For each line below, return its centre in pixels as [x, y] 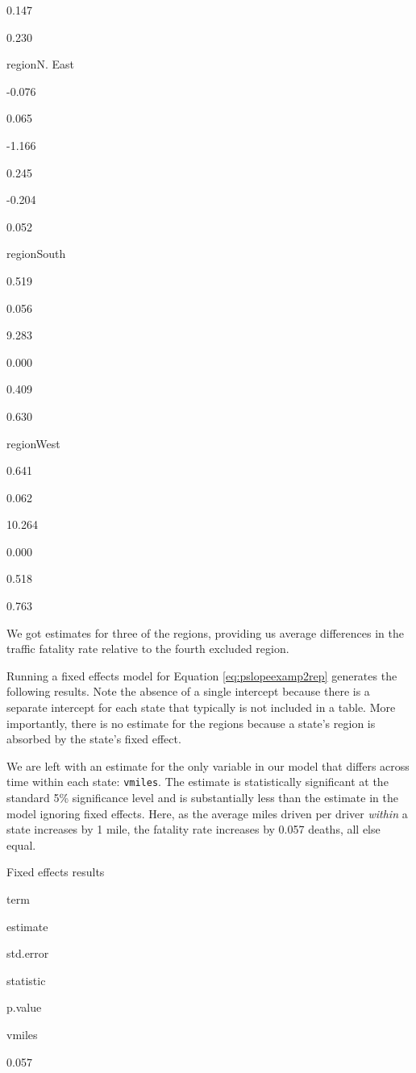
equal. [21, 844]
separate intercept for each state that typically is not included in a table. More [201, 707]
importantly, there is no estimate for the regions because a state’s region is [191, 723]
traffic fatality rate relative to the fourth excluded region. [148, 649]
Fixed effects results [56, 872]
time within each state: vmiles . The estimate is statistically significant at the [198, 782]
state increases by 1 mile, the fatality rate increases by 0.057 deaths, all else [193, 829]
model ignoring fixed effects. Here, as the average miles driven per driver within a [207, 813]
